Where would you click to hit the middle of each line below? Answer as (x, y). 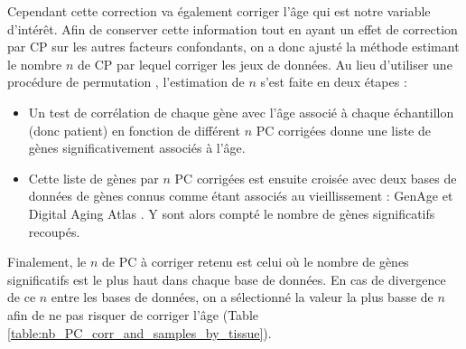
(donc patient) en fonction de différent (134, 130)
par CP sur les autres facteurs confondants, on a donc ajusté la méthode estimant (233, 47)
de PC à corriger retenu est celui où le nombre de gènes (256, 262)
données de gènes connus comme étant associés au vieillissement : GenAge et (241, 196)
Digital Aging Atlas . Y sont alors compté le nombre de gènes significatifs (232, 213)
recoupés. (54, 231)
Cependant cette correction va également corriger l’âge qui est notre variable (219, 11)
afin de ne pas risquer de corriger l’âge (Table (133, 314)
